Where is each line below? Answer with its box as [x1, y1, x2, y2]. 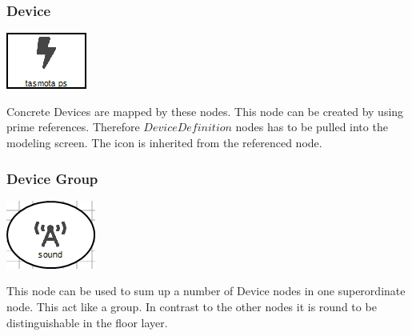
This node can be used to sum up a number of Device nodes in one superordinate [6, 282, 406, 299]
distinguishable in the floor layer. [6, 314, 168, 330]
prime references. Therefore [6, 118, 140, 135]
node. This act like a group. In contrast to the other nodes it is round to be [6, 298, 377, 314]
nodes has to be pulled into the [235, 118, 388, 135]
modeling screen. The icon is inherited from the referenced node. [6, 134, 322, 150]
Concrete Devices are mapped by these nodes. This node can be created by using [6, 102, 404, 119]
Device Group [6, 168, 98, 188]
